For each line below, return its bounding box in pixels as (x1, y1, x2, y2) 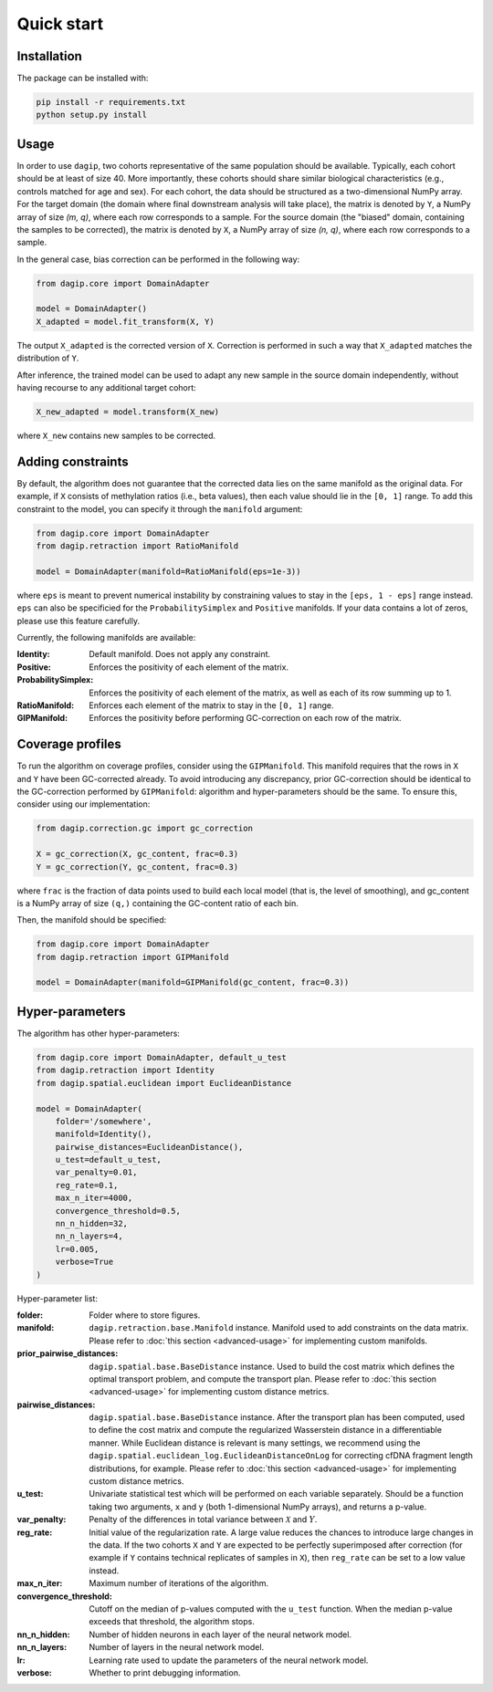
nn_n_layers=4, (55, 1231, 123, 1241)
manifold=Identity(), (55, 1129, 152, 1140)
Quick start (16, 14, 104, 34)
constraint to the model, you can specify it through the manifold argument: (16, 503, 303, 515)
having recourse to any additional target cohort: (16, 381, 196, 392)
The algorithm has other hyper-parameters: (16, 1028, 180, 1039)
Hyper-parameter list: (16, 1292, 98, 1304)
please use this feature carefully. (16, 615, 141, 626)
